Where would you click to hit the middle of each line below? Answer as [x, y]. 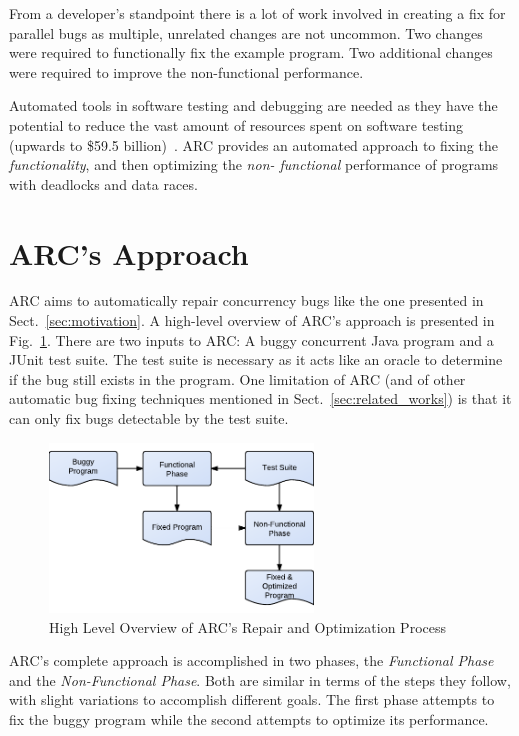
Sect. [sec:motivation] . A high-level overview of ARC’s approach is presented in [252, 320]
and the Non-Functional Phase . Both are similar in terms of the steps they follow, [260, 679]
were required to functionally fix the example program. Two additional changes [251, 52]
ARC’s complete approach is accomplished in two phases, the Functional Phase [251, 660]
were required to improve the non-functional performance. [186, 71]
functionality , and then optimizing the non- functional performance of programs [254, 164]
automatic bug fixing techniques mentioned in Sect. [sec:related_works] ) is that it [260, 398]
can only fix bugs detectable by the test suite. [149, 418]
